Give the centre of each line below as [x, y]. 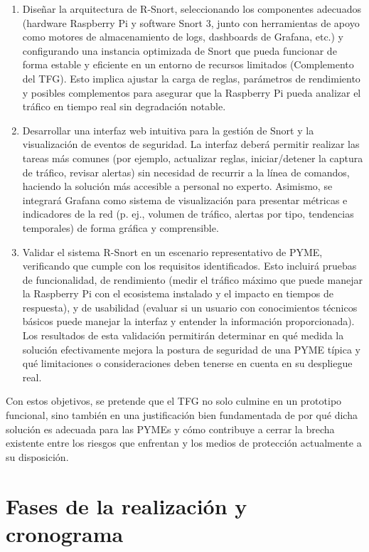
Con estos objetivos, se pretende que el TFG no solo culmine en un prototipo [174, 401]
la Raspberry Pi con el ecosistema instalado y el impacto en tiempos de [178, 293]
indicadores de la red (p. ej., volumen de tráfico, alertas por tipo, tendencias [188, 214]
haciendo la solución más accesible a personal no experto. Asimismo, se [177, 186]
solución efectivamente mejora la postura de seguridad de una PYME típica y [191, 349]
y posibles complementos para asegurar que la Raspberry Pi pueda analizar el [192, 92]
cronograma [65, 533]
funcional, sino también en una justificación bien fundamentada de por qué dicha [182, 415]
